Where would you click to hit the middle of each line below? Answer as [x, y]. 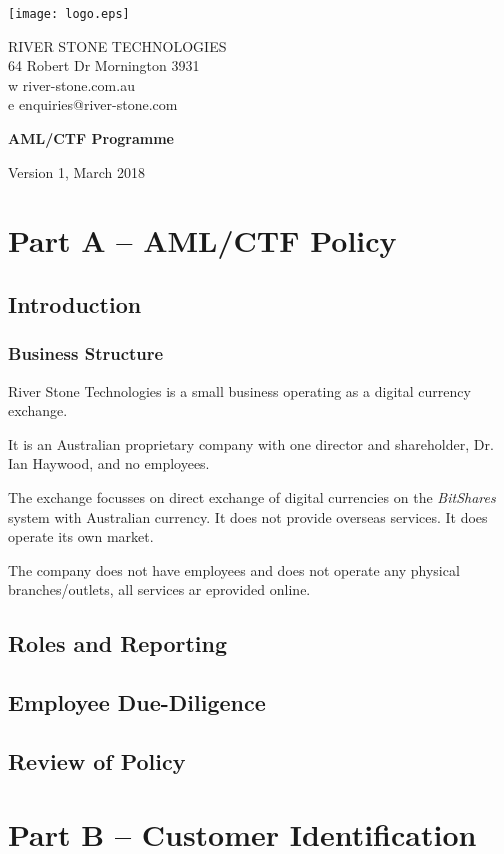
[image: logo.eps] [69, 14]
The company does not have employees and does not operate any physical [234, 569]
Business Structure [86, 353]
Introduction [75, 303]
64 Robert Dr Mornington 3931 [104, 65]
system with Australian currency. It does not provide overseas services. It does [248, 516]
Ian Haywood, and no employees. [109, 463]
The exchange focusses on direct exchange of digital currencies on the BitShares [252, 496]
